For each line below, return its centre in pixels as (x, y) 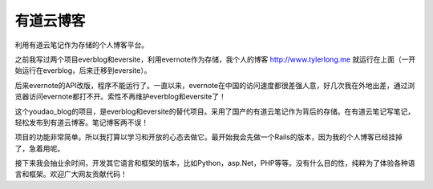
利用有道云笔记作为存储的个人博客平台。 (81, 45)
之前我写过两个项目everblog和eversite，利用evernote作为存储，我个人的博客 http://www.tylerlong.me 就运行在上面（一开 (215, 59)
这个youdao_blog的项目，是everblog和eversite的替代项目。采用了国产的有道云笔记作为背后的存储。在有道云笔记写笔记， (215, 111)
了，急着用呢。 (39, 148)
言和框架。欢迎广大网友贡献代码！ (71, 174)
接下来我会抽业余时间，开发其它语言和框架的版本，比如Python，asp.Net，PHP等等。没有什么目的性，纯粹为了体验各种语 (215, 163)
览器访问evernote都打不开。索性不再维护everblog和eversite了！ (120, 97)
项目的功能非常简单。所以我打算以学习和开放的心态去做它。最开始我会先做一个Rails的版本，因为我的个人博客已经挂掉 (208, 137)
